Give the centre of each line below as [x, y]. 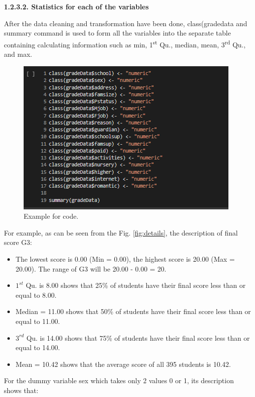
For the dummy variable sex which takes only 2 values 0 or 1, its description [119, 380]
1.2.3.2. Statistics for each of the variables [77, 6]
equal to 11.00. [38, 321]
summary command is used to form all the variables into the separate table [117, 33]
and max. [18, 54]
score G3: [18, 242]
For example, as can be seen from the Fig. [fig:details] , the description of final [121, 232]
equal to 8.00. [36, 295]
